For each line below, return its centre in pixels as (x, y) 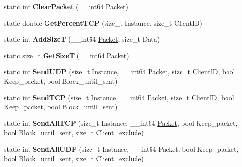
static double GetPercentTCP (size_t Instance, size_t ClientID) (103, 23)
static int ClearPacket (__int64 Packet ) (66, 6)
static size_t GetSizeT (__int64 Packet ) (67, 55)
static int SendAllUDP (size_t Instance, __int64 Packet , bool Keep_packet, (121, 148)
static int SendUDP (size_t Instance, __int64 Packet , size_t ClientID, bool (120, 71)
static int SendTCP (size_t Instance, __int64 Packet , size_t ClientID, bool (119, 97)
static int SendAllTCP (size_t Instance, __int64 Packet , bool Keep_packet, (121, 123)
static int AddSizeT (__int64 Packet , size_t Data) (82, 39)
